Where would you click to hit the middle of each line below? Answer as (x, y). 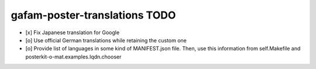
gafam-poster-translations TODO (93, 15)
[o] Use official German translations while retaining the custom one (106, 40)
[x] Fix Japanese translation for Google (73, 32)
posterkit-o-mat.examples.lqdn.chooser (73, 57)
